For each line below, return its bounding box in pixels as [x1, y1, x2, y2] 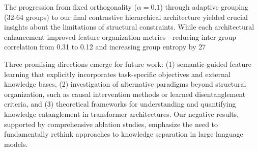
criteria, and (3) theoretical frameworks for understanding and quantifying [4, 98, 236, 109]
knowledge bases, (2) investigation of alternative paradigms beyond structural [4, 79, 246, 89]
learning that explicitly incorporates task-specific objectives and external [4, 68, 231, 79]
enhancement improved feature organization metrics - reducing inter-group [4, 31, 237, 42]
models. [4, 138, 28, 149]
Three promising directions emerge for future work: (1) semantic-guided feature [4, 58, 251, 69]
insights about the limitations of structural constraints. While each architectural [4, 21, 254, 32]
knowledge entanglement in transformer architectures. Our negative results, [4, 108, 239, 119]
